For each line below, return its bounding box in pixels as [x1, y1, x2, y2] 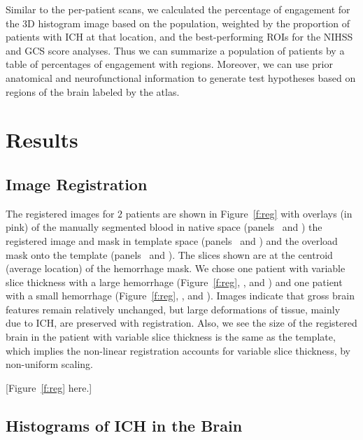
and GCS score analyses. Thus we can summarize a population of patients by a [6, 43, 345, 57]
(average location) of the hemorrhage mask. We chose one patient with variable [6, 261, 346, 276]
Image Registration [6, 173, 148, 194]
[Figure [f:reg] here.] [6, 380, 92, 395]
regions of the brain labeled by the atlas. [6, 84, 180, 99]
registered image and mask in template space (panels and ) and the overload [6, 233, 338, 248]
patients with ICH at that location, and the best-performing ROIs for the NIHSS [6, 29, 353, 44]
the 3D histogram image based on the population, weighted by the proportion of [6, 15, 350, 30]
